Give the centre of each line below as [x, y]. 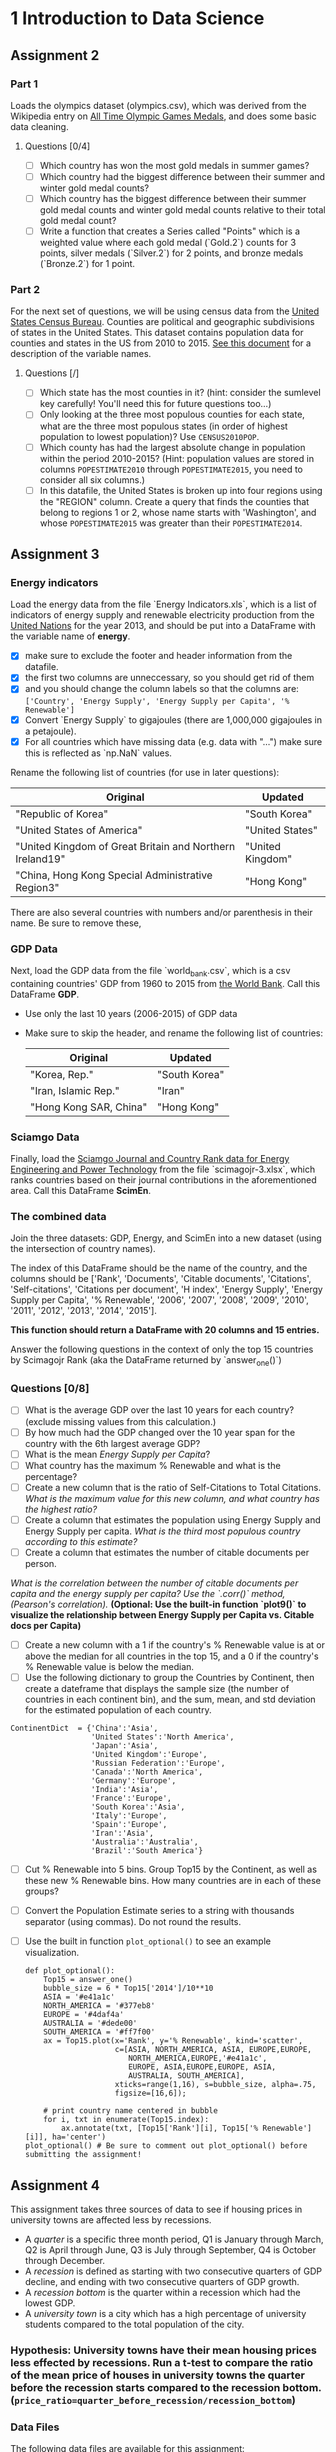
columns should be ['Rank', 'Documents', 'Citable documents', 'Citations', [161, 1279]
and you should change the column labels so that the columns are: [162, 689]
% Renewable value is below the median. [109, 1666]
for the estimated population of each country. [118, 1710]
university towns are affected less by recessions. [111, 2220]
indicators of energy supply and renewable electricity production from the [162, 615]
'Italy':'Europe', [129, 1816]
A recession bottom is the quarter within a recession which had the [162, 2293]
